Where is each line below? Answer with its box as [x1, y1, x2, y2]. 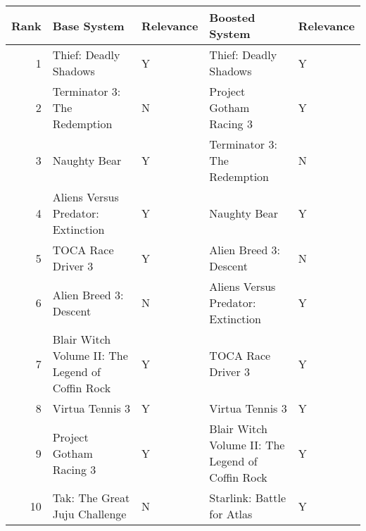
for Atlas [209, 506, 253, 522]
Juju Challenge [52, 506, 127, 522]
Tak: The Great [52, 489, 130, 506]
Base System [52, 17, 125, 34]
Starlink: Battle [209, 489, 286, 506]
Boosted [209, 9, 255, 25]
